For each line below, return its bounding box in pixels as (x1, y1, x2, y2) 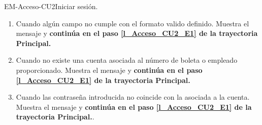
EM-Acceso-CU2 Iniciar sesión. (4, 1, 98, 11)
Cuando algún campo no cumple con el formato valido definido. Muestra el (16, 18, 249, 28)
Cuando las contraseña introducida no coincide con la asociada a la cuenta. (16, 92, 250, 102)
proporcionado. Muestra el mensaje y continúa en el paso (16, 64, 203, 75)
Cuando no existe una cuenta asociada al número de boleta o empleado (16, 55, 238, 65)
